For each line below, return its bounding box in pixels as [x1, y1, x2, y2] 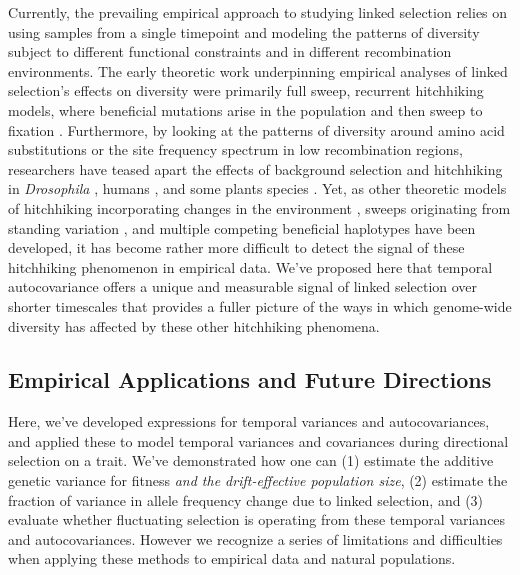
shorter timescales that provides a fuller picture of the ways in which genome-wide [8, 295, 512, 316]
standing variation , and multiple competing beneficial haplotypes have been [8, 217, 476, 238]
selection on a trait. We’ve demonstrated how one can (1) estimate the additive [8, 450, 494, 471]
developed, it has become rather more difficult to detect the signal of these [8, 237, 465, 258]
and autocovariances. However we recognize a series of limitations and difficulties [8, 528, 503, 549]
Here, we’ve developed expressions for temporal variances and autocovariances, [8, 411, 490, 432]
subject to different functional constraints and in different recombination [8, 41, 452, 62]
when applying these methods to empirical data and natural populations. [8, 548, 456, 569]
